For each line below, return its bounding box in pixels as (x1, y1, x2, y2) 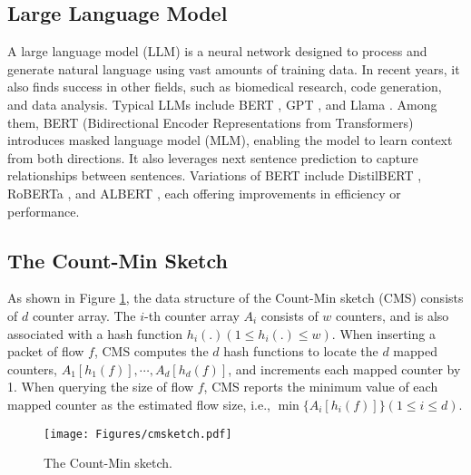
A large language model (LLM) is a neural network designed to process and (7, 42, 427, 61)
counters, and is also (336, 305, 449, 325)
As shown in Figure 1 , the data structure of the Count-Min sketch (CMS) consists (7, 288, 464, 307)
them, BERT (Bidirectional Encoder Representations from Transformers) (7, 112, 414, 131)
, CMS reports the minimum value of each (203, 377, 438, 396)
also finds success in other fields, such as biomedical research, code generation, (7, 77, 442, 96)
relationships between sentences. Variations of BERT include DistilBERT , (7, 166, 422, 185)
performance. (7, 201, 80, 220)
